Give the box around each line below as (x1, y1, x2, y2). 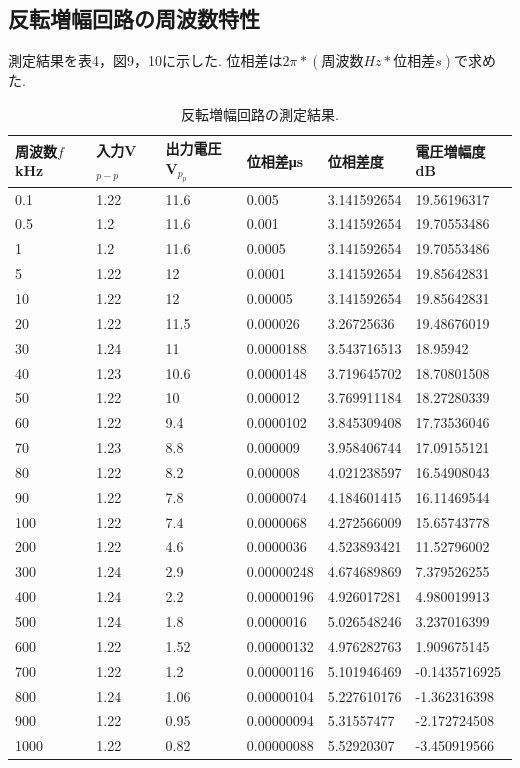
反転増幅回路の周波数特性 (8, 3, 260, 34)
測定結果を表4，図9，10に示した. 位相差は (8, 50, 283, 71)
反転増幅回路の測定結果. (181, 103, 339, 124)
